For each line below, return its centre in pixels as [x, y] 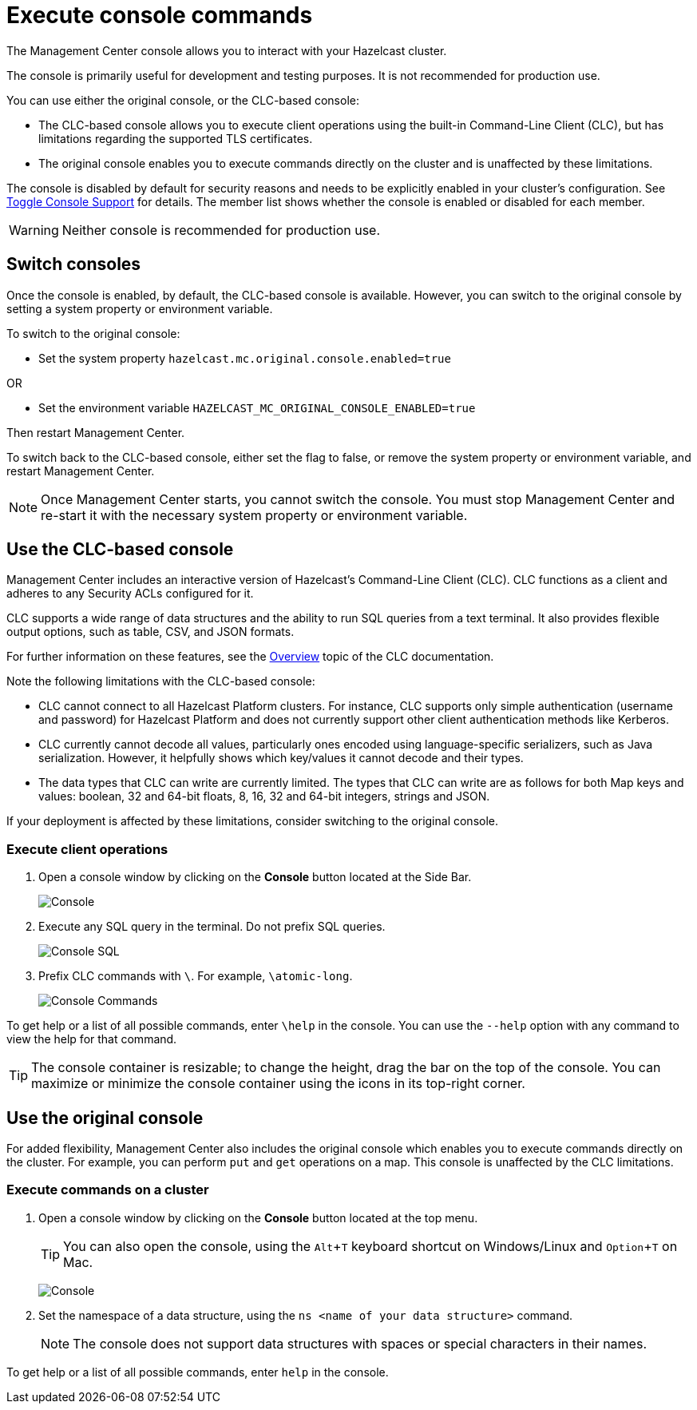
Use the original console [105, 1118]
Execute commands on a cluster [108, 1190]
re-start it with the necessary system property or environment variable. [254, 515]
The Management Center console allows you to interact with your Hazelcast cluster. [227, 50]
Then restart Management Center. [96, 432]
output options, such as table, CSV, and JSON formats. [150, 632]
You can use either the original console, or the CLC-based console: [183, 100]
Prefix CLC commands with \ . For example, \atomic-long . [196, 976]
